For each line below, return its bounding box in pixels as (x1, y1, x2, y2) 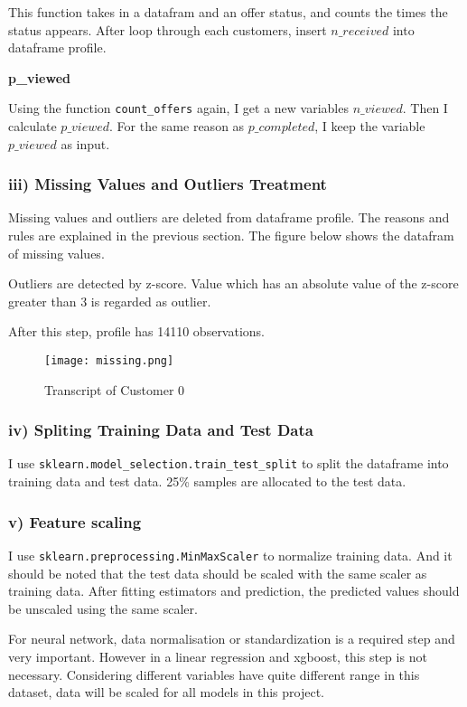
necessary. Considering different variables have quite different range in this (8, 665, 420, 683)
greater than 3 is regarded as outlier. (8, 291, 211, 310)
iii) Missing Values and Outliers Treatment (8, 173, 327, 195)
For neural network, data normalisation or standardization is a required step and (8, 629, 455, 648)
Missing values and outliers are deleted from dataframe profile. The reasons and (8, 208, 450, 227)
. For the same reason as (109, 117, 245, 136)
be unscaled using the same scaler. (8, 599, 198, 617)
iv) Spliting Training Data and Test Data (8, 419, 313, 441)
